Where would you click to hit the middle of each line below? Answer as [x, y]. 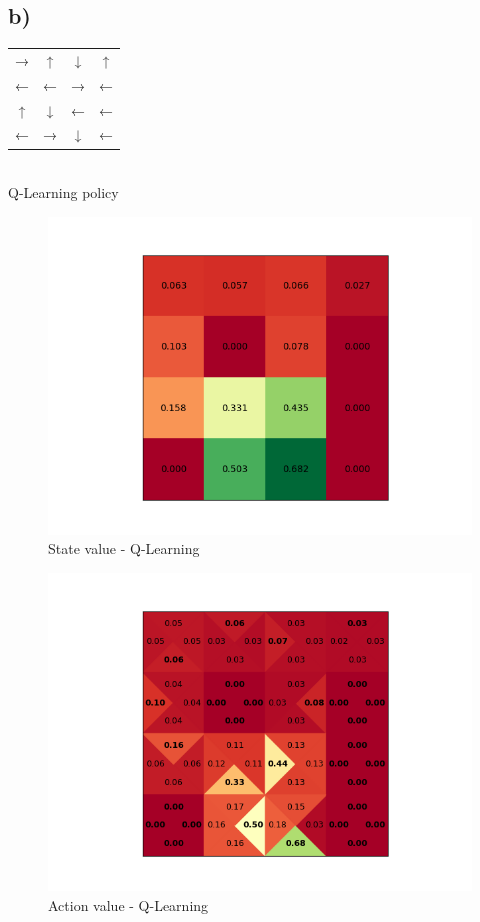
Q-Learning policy [63, 192]
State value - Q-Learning [124, 548]
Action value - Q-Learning [128, 904]
